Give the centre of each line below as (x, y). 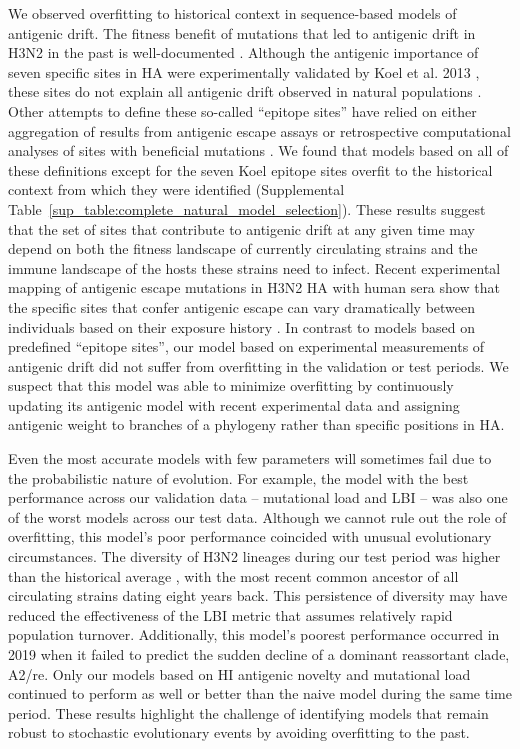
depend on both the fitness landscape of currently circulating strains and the (243, 248)
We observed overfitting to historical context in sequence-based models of (232, 13)
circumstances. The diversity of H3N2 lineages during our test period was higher (254, 556)
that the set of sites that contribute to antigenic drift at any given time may (241, 228)
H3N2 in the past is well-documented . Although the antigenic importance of (243, 52)
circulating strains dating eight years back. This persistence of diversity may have (258, 595)
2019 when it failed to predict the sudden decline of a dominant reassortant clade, (259, 654)
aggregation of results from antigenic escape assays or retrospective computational (259, 130)
